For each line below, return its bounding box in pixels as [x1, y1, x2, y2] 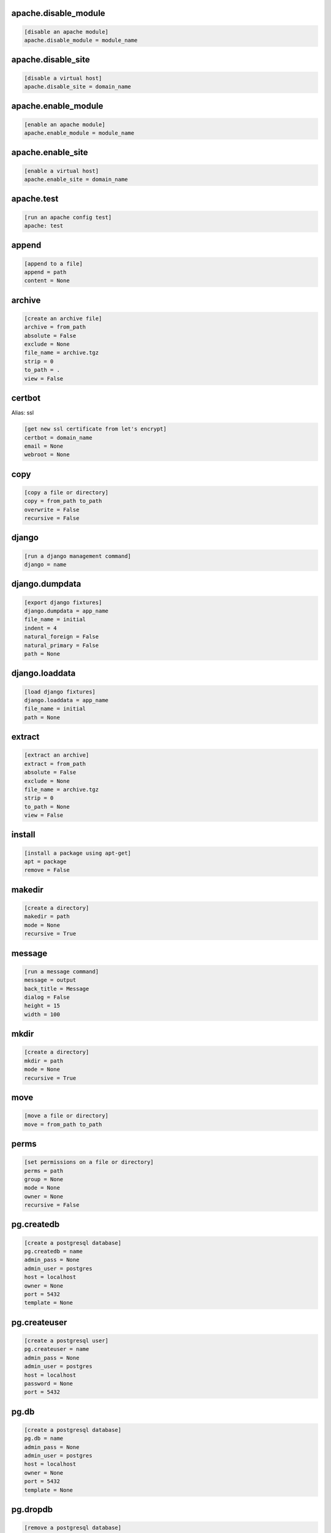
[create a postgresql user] [24, 1337, 108, 1344]
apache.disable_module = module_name [24, 37, 138, 44]
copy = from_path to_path [24, 497, 102, 505]
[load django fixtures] [24, 688, 96, 695]
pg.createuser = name [24, 1346, 89, 1353]
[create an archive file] [24, 315, 102, 322]
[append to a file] [24, 260, 83, 267]
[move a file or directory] [24, 1112, 108, 1119]
